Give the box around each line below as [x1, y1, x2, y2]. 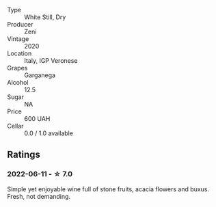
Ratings [7, 149, 41, 161]
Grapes [7, 64, 28, 72]
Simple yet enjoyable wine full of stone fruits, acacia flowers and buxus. [7, 184, 210, 193]
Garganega [24, 71, 56, 79]
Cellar [7, 122, 24, 130]
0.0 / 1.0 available [24, 129, 74, 137]
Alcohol [7, 79, 29, 86]
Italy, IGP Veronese [24, 57, 78, 64]
